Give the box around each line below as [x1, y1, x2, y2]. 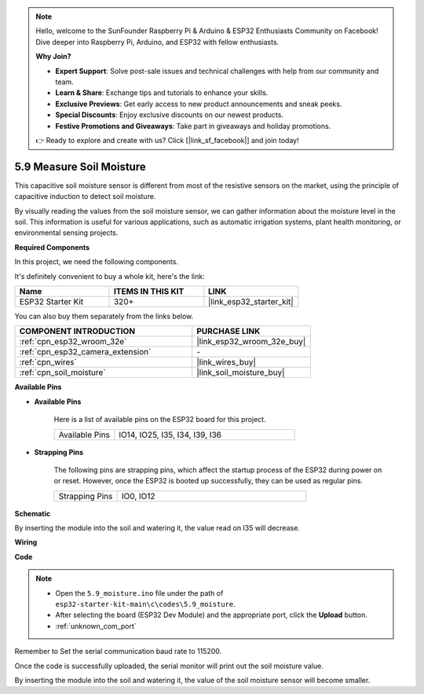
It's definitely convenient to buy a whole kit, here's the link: [14, 271, 205, 281]
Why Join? [35, 52, 71, 61]
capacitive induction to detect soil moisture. [14, 192, 156, 201]
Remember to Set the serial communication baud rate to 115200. [14, 647, 222, 656]
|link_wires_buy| [196, 357, 257, 368]
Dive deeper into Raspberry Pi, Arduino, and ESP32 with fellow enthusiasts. [35, 37, 280, 46]
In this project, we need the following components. [14, 257, 178, 266]
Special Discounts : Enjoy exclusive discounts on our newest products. [55, 110, 284, 119]
